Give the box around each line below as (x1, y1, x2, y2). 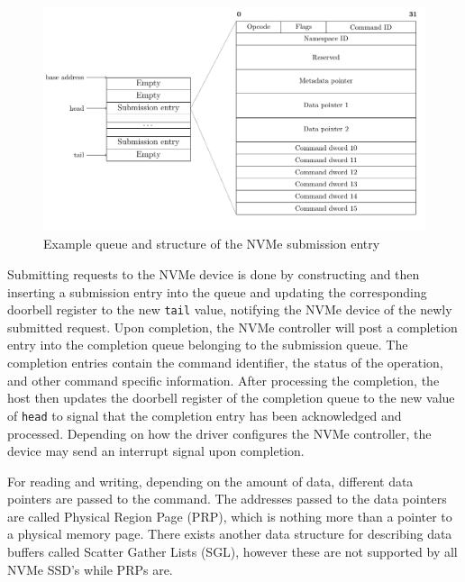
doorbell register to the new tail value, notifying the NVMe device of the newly (7, 300, 452, 319)
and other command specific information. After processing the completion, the (7, 370, 440, 389)
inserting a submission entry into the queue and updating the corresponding (7, 282, 427, 301)
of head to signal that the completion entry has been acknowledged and (7, 405, 402, 424)
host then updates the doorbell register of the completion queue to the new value (7, 388, 455, 407)
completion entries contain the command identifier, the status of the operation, (7, 353, 443, 372)
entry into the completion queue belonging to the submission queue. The (7, 335, 408, 354)
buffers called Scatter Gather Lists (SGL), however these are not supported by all (7, 542, 458, 561)
